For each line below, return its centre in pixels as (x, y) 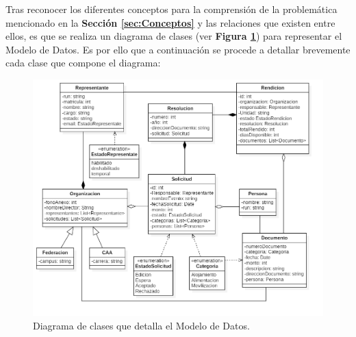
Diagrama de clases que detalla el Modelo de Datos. (141, 325)
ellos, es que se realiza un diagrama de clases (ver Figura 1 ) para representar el (174, 36)
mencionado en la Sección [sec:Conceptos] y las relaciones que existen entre (170, 22)
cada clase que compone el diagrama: (83, 63)
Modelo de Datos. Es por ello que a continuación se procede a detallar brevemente (178, 49)
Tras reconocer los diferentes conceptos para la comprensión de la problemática (171, 9)
